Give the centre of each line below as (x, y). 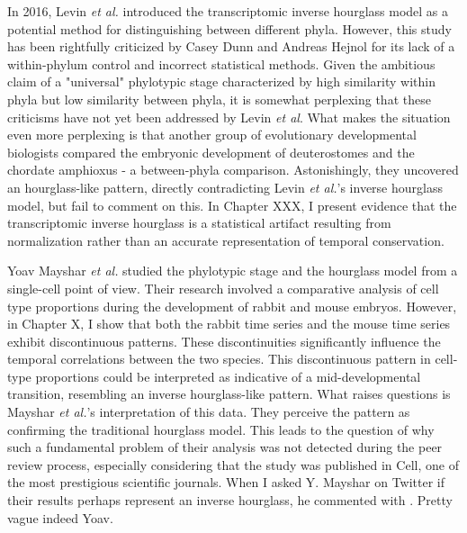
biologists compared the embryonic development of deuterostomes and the (211, 152)
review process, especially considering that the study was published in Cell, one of (233, 464)
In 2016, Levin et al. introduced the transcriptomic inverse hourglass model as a (228, 11)
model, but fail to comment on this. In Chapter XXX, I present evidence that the (232, 205)
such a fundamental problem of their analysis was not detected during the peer (225, 447)
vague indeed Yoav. (60, 517)
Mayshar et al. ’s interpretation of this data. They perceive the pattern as (209, 412)
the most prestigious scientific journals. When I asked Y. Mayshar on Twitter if (226, 482)
